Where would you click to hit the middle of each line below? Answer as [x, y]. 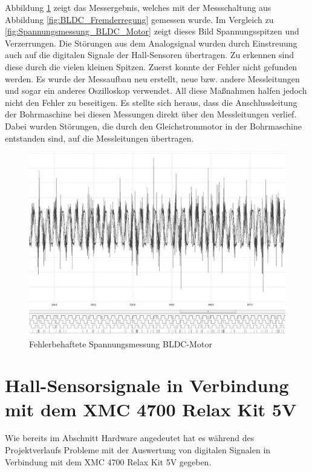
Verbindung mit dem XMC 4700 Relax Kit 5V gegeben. [108, 461]
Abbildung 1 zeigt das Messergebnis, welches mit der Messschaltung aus [138, 7]
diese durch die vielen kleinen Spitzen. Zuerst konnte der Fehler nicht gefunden [151, 66]
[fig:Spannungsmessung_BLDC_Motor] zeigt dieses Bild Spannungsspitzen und [152, 31]
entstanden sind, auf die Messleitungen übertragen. [99, 138]
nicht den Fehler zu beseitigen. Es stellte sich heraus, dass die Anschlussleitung [151, 102]
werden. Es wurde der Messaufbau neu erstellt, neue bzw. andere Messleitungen [152, 78]
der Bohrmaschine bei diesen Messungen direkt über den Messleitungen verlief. [151, 114]
